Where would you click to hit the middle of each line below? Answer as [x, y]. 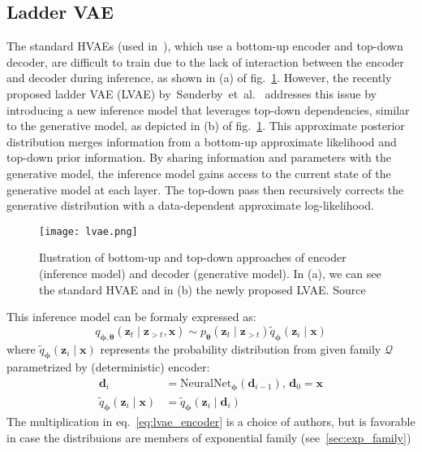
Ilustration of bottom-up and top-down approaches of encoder [193, 257]
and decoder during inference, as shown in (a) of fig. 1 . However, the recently [199, 78]
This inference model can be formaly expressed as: [131, 317]
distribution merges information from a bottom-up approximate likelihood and [202, 141]
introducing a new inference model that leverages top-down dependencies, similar [208, 109]
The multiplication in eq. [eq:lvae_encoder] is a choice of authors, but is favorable [211, 422]
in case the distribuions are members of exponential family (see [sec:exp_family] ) [209, 438]
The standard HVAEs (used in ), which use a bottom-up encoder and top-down [205, 46]
